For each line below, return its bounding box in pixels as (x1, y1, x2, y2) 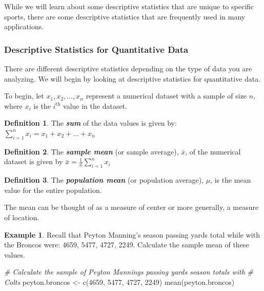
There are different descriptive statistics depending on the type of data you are (4, 63, 252, 73)
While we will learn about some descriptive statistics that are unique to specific (4, 1, 254, 11)
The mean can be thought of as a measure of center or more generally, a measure (4, 202, 259, 212)
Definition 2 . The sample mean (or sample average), (4, 146, 179, 157)
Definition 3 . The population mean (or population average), (4, 174, 204, 185)
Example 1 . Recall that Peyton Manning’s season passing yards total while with (4, 229, 260, 240)
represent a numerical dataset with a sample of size (86, 90, 247, 101)
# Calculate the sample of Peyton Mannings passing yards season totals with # (4, 266, 253, 277)
